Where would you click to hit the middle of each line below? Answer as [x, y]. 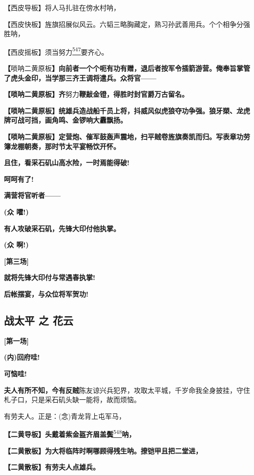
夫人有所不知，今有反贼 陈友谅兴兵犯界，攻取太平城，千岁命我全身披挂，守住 [127, 390]
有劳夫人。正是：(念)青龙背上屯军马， [65, 416]
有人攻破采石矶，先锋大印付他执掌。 [62, 228]
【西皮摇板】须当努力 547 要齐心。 [56, 51]
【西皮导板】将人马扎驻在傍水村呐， [62, 7]
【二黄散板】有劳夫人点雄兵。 [52, 467]
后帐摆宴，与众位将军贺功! [46, 293]
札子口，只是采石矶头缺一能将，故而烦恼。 [72, 399]
